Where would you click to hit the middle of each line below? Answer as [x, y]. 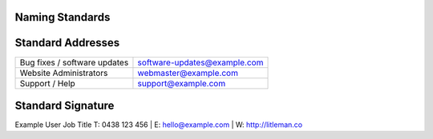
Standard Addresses [67, 43]
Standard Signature [65, 105]
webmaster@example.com [188, 73]
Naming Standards [63, 17]
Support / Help [47, 83]
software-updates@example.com [200, 62]
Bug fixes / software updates [74, 62]
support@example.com [182, 83]
